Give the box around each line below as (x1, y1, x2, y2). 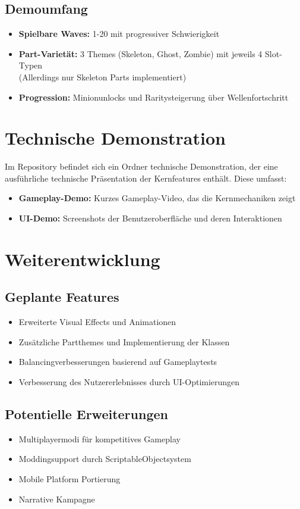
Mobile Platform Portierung (18, 473, 121, 485)
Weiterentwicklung (5, 246, 160, 271)
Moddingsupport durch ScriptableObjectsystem (18, 452, 191, 465)
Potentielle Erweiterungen (5, 405, 168, 423)
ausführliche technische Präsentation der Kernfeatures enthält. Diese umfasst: (5, 171, 287, 184)
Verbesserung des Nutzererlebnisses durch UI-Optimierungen (18, 376, 240, 388)
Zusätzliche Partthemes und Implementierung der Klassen (18, 335, 230, 348)
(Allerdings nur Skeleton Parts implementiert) (18, 70, 187, 83)
